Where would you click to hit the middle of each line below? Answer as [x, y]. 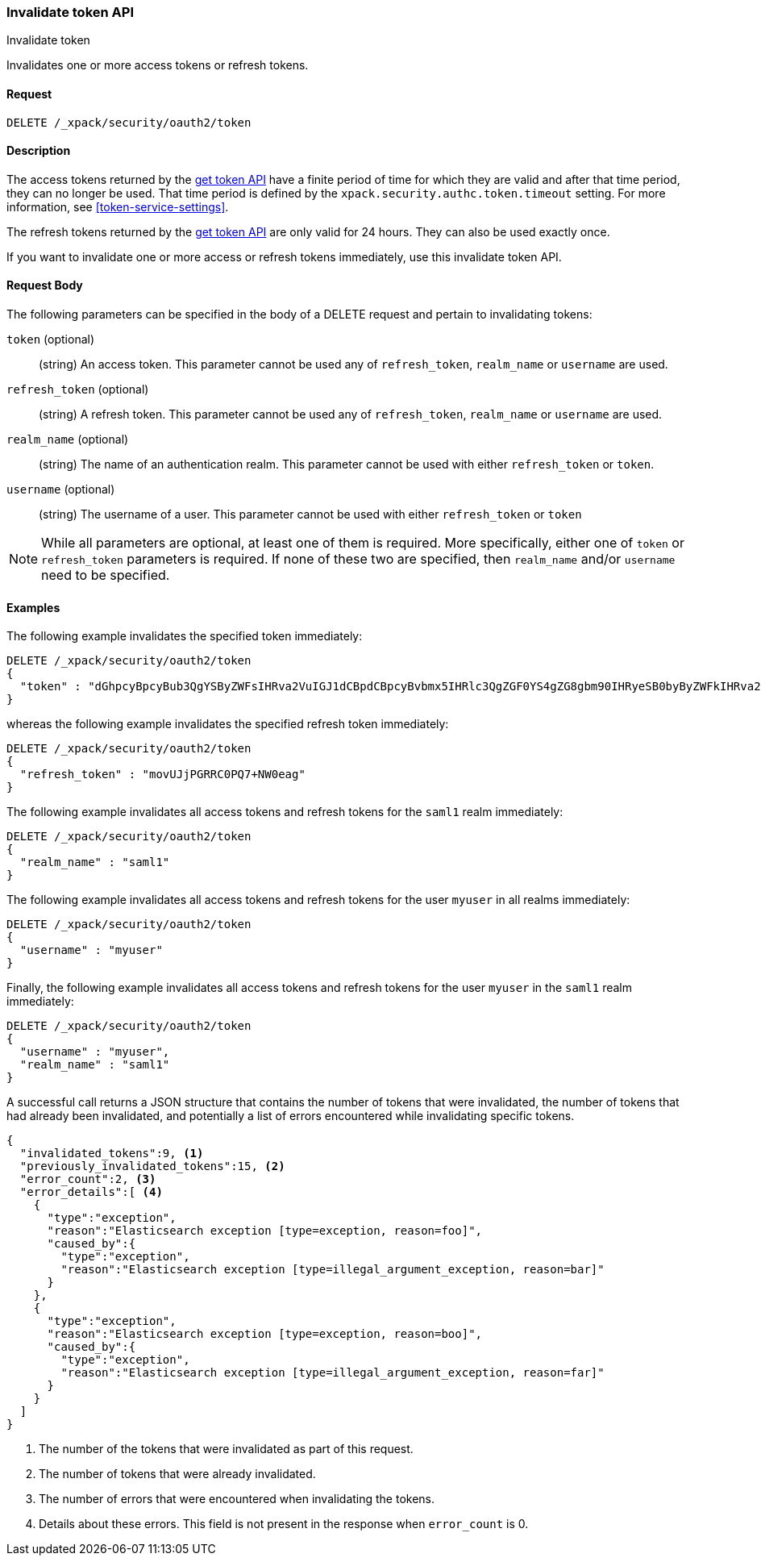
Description [39, 151]
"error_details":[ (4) [91, 1192]
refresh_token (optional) [78, 389]
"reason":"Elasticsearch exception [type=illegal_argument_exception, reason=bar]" [333, 1270]
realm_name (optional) [68, 439]
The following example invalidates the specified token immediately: [185, 636]
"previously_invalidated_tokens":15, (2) [152, 1166]
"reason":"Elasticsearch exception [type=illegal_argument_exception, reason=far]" [333, 1373]
